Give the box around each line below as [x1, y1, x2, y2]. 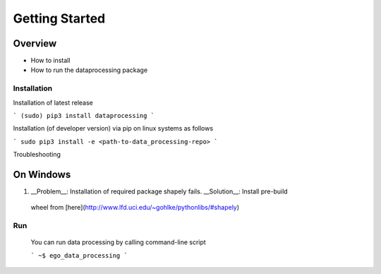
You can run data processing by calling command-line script [30, 238, 206, 246]
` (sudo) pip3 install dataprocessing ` [13, 112, 155, 119]
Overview [13, 37, 57, 49]
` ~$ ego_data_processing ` [30, 251, 128, 259]
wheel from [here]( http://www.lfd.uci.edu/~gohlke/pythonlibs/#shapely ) [30, 203, 240, 212]
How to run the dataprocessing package [30, 66, 148, 74]
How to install [30, 56, 71, 65]
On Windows [13, 168, 71, 180]
